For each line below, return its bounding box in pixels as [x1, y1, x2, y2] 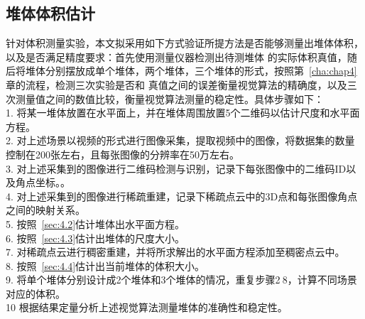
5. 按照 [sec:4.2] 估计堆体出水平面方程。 [6, 216, 185, 231]
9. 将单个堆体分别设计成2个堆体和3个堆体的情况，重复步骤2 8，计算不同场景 [6, 272, 357, 287]
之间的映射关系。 [6, 202, 85, 217]
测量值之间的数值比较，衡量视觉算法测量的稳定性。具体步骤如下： [15, 91, 324, 106]
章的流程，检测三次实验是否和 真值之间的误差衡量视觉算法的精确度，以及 [6, 77, 347, 92]
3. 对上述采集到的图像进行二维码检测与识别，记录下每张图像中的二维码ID [6, 161, 347, 175]
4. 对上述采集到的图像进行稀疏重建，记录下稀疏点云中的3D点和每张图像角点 [6, 188, 358, 203]
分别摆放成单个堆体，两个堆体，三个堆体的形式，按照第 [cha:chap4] [45, 63, 357, 78]
